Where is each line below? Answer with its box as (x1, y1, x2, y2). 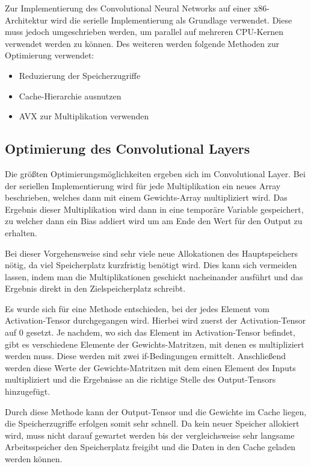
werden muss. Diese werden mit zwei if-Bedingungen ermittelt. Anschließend (5, 349, 286, 362)
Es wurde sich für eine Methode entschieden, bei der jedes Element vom (5, 302, 269, 315)
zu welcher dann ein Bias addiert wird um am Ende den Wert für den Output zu (5, 215, 303, 227)
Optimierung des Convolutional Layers (5, 139, 250, 158)
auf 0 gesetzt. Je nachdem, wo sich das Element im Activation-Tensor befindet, (5, 326, 295, 339)
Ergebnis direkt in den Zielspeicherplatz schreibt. (5, 282, 186, 295)
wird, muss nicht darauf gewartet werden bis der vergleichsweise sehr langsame (5, 428, 295, 441)
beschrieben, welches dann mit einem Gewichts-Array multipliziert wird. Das (5, 191, 288, 204)
